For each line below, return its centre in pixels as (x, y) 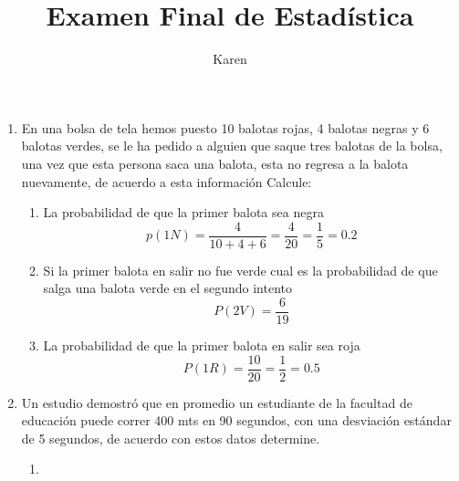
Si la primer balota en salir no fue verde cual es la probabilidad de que (240, 270)
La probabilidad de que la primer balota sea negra (183, 212)
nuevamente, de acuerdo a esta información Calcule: (167, 181)
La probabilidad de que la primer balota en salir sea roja (202, 345)
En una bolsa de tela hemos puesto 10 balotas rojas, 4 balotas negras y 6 (225, 127)
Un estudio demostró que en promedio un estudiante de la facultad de (217, 402)
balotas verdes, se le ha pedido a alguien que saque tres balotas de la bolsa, (232, 146)
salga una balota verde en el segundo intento (168, 288)
